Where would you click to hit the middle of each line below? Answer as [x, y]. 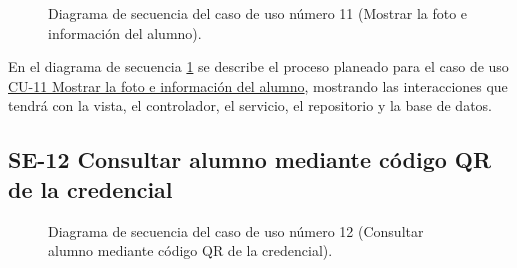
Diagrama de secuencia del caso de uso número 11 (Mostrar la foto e [258, 13]
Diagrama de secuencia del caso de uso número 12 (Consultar [236, 230]
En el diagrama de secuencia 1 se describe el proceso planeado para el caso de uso [258, 66]
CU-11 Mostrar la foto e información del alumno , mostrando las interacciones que [258, 85]
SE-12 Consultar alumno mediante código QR [250, 159]
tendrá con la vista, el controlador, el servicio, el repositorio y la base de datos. [250, 105]
